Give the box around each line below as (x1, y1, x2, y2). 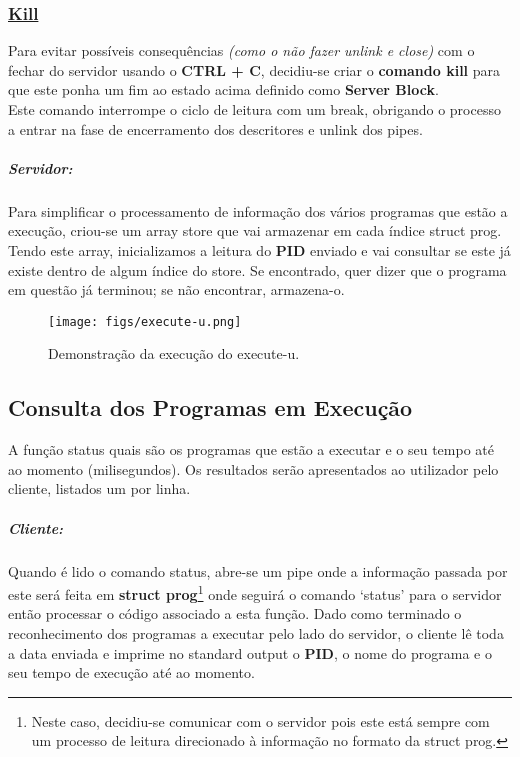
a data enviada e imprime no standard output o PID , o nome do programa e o (8, 642, 492, 663)
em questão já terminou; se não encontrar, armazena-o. (8, 279, 345, 300)
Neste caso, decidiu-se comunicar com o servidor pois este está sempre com (31, 710, 490, 731)
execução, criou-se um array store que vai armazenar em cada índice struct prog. (8, 220, 502, 241)
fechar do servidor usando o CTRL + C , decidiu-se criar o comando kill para (8, 59, 501, 80)
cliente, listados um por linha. (8, 478, 191, 499)
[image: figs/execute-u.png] (48, 314, 242, 329)
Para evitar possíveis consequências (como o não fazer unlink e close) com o (8, 40, 475, 61)
